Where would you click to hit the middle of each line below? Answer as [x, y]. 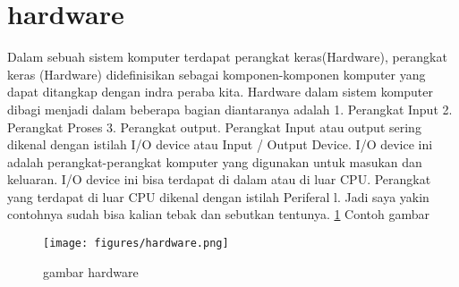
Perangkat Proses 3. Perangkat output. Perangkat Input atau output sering [214, 127]
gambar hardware [91, 271]
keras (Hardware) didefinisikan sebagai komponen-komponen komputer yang [217, 74]
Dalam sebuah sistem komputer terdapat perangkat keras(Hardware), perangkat [227, 57]
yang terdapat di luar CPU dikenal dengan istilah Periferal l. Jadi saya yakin [218, 196]
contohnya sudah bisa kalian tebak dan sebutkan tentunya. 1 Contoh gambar [219, 214]
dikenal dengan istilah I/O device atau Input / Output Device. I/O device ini [220, 144]
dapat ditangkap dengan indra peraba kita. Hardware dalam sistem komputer [221, 92]
